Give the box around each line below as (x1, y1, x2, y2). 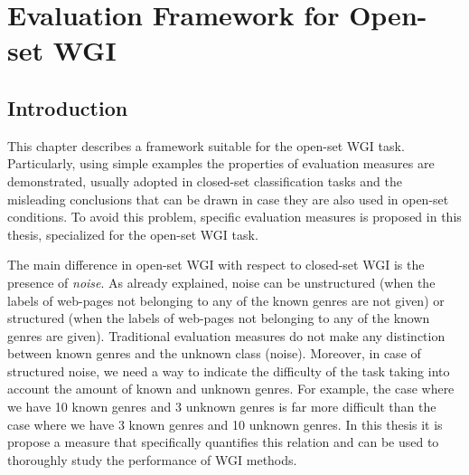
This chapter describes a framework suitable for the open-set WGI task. (7, 136, 405, 155)
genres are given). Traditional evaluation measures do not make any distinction (7, 326, 446, 345)
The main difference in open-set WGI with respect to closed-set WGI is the (7, 255, 425, 274)
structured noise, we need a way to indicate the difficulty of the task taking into (7, 361, 450, 380)
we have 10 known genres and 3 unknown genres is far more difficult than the (7, 397, 436, 416)
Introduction (7, 93, 128, 121)
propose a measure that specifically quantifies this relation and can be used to (7, 432, 439, 451)
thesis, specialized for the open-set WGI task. (7, 224, 258, 243)
